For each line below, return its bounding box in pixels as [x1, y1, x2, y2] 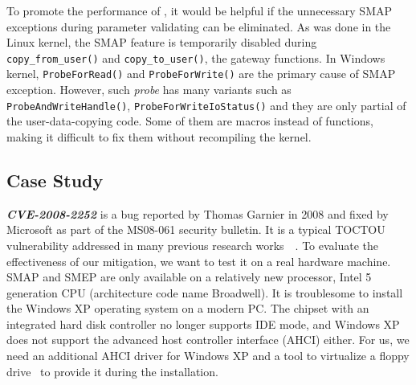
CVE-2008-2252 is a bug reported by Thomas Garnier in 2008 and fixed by [6, 205, 389, 222]
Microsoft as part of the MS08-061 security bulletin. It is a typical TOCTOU [6, 221, 385, 238]
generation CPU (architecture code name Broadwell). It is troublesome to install [6, 284, 403, 301]
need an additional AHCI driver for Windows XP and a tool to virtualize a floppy [6, 347, 410, 364]
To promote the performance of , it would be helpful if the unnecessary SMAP [6, 2, 393, 18]
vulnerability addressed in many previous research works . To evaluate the [6, 236, 379, 253]
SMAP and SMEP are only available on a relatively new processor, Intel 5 [6, 268, 372, 285]
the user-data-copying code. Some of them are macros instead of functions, [6, 113, 373, 129]
